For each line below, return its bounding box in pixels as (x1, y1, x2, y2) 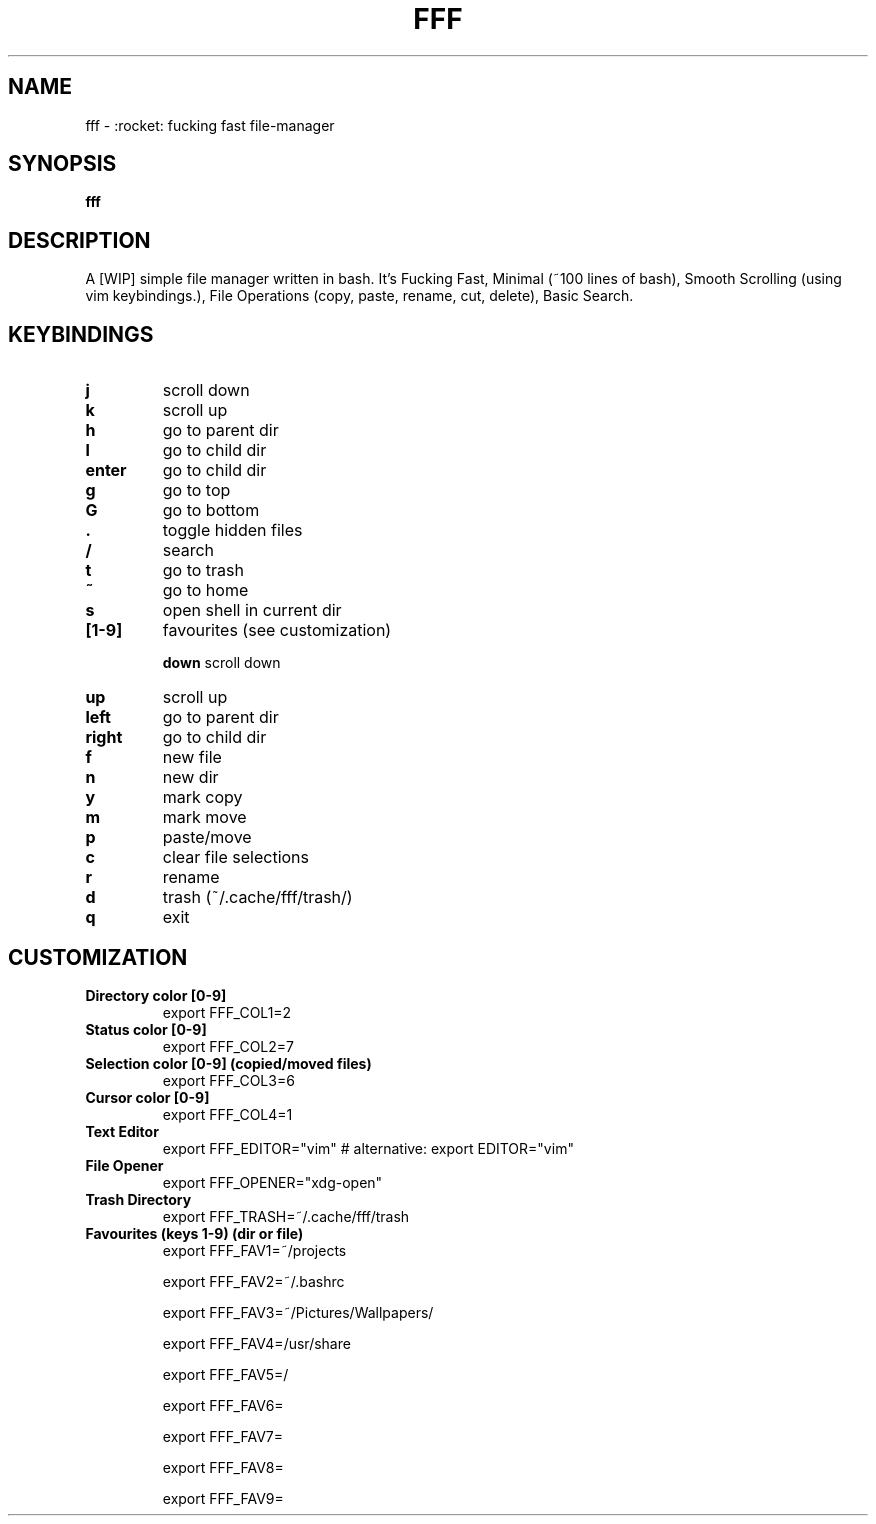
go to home (162, 580, 249, 601)
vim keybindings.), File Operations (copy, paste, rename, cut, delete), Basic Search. (85, 287, 634, 305)
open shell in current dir (162, 600, 342, 621)
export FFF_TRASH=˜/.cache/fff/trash (162, 1207, 410, 1225)
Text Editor (85, 1122, 159, 1140)
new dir (162, 767, 219, 788)
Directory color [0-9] (85, 986, 227, 1004)
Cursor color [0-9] (85, 1088, 210, 1106)
